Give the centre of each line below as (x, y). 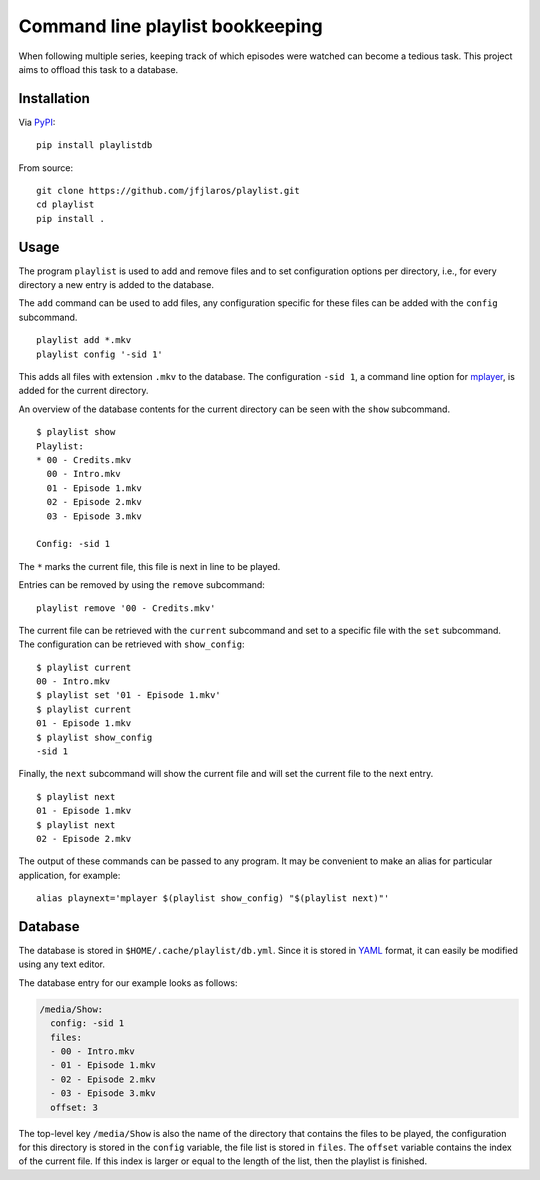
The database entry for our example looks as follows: (128, 982)
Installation (54, 98)
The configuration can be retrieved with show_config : (131, 644)
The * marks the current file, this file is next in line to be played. (149, 566)
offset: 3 (74, 1107)
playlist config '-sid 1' (100, 354)
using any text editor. (61, 964)
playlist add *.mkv (84, 340)
